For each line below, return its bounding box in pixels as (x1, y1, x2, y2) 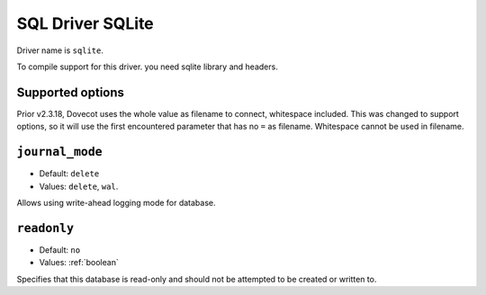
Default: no (39, 244, 81, 255)
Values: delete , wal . (39, 181, 119, 192)
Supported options (16, 85, 125, 100)
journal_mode (16, 145, 103, 159)
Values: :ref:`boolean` (39, 257, 119, 268)
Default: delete (39, 168, 100, 179)
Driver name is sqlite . (16, 45, 103, 56)
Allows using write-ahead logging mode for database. (16, 197, 216, 208)
